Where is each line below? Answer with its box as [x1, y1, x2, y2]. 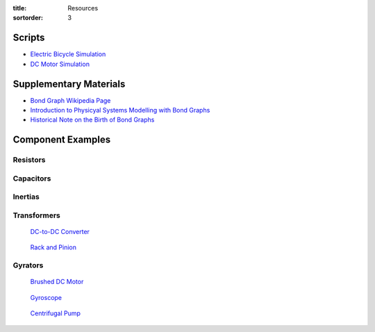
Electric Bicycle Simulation [30, 50, 106, 58]
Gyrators [12, 260, 44, 270]
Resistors [12, 155, 46, 165]
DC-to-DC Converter [30, 228, 90, 236]
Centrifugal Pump [30, 309, 81, 317]
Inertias [12, 192, 40, 201]
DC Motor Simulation [30, 60, 90, 68]
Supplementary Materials [12, 78, 126, 90]
